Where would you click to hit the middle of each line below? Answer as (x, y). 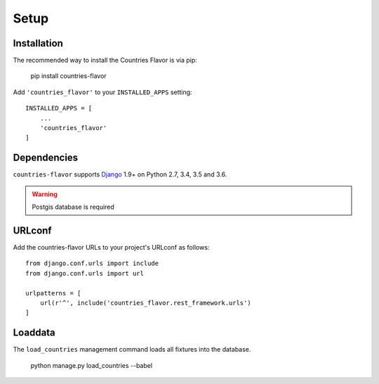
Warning (45, 194)
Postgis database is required (73, 207)
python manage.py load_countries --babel (92, 365)
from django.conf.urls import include (92, 263)
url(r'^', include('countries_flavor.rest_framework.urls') (146, 303)
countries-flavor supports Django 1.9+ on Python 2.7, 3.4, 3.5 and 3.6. (120, 174)
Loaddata (34, 333)
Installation (38, 43)
